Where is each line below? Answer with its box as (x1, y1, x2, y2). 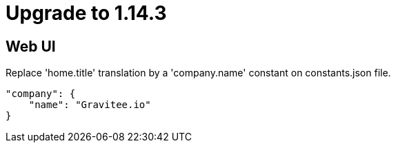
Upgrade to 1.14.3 (6, 1, 167, 25)
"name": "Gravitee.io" (28, 99, 151, 111)
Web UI (6, 37, 56, 55)
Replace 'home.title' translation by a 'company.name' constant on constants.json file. (6, 67, 391, 79)
